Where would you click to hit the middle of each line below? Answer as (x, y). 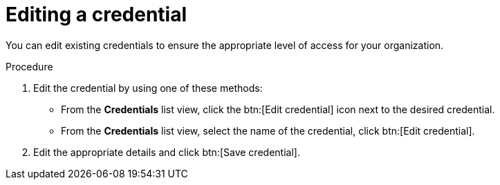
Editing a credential (96, 14)
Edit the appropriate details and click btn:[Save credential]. (167, 152)
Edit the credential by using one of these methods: (148, 88)
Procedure (29, 66)
